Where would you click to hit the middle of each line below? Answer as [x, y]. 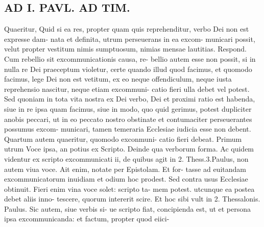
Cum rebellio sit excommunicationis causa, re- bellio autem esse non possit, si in [130, 58]
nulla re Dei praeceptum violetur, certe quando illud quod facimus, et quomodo [128, 69]
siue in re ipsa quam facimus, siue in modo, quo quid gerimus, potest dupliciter [128, 108]
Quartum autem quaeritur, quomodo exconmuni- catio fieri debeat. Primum [123, 138]
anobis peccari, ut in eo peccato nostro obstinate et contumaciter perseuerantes [128, 119]
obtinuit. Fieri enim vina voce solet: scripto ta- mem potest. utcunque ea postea [129, 188]
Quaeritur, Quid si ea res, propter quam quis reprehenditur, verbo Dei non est [127, 29]
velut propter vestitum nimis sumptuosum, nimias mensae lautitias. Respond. [125, 49]
